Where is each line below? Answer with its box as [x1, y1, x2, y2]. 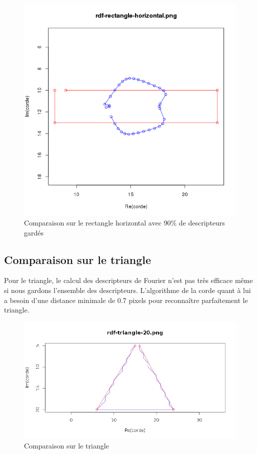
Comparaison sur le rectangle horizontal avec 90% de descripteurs [24, 217, 225, 227]
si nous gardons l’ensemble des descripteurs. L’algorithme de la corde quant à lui [4, 284, 251, 295]
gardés [24, 227, 44, 237]
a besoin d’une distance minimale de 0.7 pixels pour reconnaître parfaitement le [4, 294, 248, 305]
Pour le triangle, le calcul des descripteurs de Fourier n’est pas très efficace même [4, 275, 253, 285]
